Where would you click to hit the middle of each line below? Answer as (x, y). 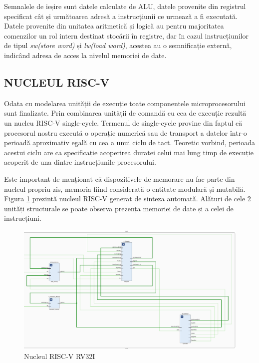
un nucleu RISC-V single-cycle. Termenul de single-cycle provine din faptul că (123, 122)
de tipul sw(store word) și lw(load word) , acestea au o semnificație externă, (118, 45)
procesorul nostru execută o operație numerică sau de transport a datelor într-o (126, 132)
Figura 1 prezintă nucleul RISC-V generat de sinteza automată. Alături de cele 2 (128, 199)
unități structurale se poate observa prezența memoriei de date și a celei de (119, 208)
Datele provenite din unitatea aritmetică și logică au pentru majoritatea (114, 26)
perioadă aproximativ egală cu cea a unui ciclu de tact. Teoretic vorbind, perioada (130, 142)
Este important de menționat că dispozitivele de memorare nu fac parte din (120, 178)
